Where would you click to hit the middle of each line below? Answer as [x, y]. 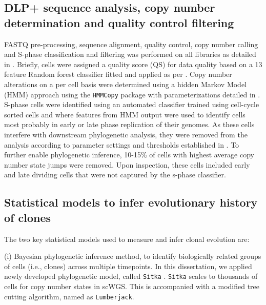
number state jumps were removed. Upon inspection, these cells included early [127, 164]
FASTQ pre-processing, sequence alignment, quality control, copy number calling [131, 44]
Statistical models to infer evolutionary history [131, 202]
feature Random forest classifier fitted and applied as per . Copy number [118, 74]
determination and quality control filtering [119, 22]
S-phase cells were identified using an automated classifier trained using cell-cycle [132, 104]
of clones [28, 217]
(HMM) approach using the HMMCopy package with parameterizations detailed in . [132, 94]
